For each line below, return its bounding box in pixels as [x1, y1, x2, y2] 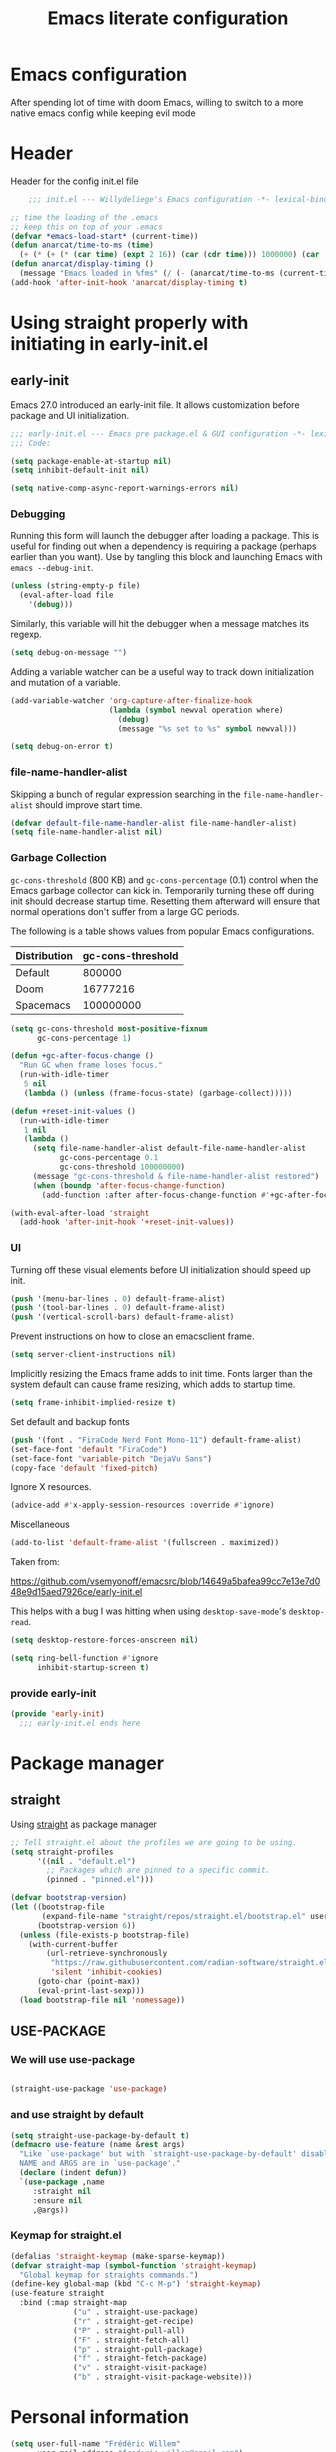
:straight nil [32, 2186, 92, 2196]
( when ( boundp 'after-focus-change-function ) [32, 1180, 226, 1191]
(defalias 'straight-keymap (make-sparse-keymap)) [10, 2251, 226, 2261]
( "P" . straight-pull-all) [73, 2325, 186, 2336]
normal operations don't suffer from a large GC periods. [10, 905, 240, 917]
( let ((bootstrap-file [10, 1902, 105, 1912]
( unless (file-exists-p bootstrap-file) [19, 1930, 190, 1940]
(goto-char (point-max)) [36, 1977, 141, 1987]
